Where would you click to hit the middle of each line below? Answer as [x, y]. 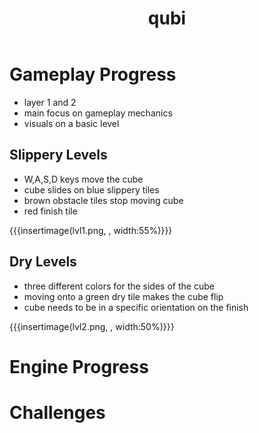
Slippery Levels [58, 155]
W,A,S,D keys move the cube [83, 179]
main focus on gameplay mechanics [98, 113]
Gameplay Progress [93, 74]
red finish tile [50, 211]
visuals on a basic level [71, 123]
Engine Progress [79, 366]
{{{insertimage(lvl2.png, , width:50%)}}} [92, 326]
